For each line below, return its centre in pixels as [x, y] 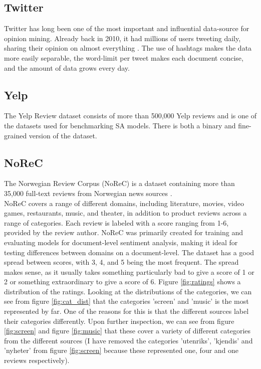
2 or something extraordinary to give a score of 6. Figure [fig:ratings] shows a [122, 282]
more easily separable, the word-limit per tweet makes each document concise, [124, 57]
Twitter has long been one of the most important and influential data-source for [127, 28]
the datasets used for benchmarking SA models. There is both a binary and [120, 125]
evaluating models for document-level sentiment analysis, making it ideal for [121, 242]
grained [16, 135]
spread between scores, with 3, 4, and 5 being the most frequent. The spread [121, 262]
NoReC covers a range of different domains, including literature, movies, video [124, 203]
